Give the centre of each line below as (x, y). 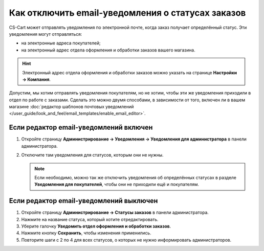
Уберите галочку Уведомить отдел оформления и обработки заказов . (96, 226)
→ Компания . (36, 79)
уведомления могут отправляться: (45, 34)
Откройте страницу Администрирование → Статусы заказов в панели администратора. (115, 212)
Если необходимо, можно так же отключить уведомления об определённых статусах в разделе (135, 177)
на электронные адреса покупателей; (61, 43)
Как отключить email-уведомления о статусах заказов (128, 13)
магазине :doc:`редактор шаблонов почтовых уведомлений (71, 107)
